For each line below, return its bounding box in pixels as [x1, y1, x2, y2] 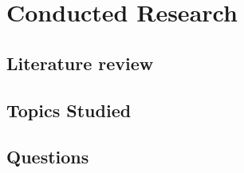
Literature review [6, 50, 154, 75]
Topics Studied [6, 97, 132, 122]
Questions [6, 144, 89, 169]
